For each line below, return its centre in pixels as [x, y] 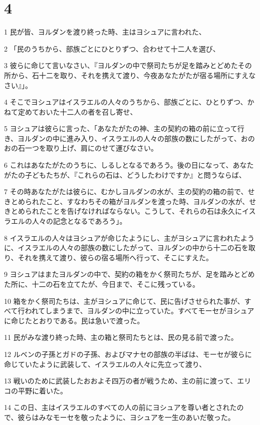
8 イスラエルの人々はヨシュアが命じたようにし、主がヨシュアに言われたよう [129, 238]
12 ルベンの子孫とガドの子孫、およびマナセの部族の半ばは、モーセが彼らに [128, 354]
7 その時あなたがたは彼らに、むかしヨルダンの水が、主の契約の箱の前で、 [126, 191]
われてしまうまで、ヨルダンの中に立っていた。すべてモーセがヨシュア [140, 311]
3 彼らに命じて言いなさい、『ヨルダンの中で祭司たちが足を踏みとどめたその [128, 65]
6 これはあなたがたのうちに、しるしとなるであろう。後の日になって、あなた [129, 165]
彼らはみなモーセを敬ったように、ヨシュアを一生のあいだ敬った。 [126, 417]
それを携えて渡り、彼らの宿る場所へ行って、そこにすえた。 [115, 257]
